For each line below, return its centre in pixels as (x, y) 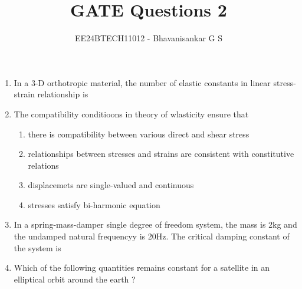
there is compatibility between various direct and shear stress (139, 134)
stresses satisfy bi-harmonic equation (94, 204)
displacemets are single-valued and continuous (111, 185)
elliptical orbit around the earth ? (75, 279)
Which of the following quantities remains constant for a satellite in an (142, 267)
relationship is (63, 94)
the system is (37, 247)
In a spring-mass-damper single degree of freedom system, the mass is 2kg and (155, 224)
